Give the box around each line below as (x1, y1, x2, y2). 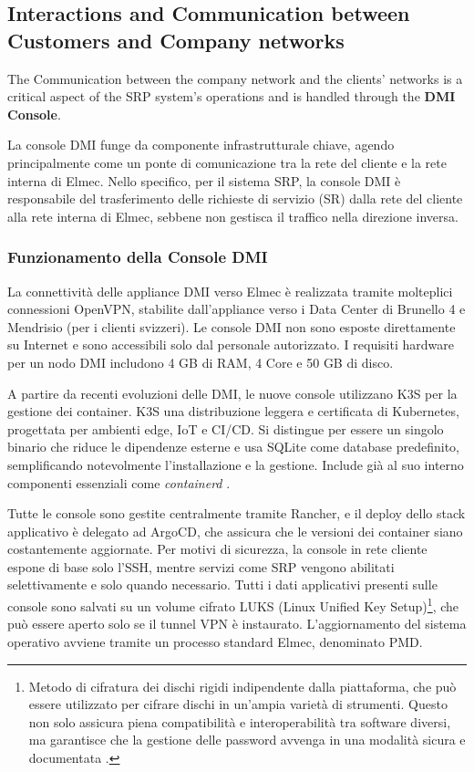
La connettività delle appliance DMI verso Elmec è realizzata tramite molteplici (7, 281, 453, 300)
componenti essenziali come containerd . (7, 473, 231, 492)
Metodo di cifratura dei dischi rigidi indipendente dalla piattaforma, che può (28, 676, 457, 695)
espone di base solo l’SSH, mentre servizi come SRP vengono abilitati (7, 557, 395, 576)
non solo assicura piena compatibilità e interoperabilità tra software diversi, (28, 712, 451, 731)
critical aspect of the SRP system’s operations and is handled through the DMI (7, 87, 456, 106)
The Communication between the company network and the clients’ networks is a (7, 68, 463, 88)
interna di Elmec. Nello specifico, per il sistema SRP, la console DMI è (7, 171, 401, 190)
